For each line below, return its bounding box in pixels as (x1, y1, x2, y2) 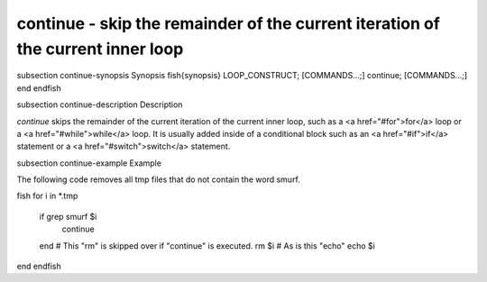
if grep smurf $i (39, 211, 97, 222)
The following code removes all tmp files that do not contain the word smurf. (16, 174, 301, 185)
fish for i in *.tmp (16, 190, 78, 202)
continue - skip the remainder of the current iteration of (16, 14, 441, 33)
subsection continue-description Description (16, 99, 183, 110)
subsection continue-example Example (16, 158, 162, 168)
